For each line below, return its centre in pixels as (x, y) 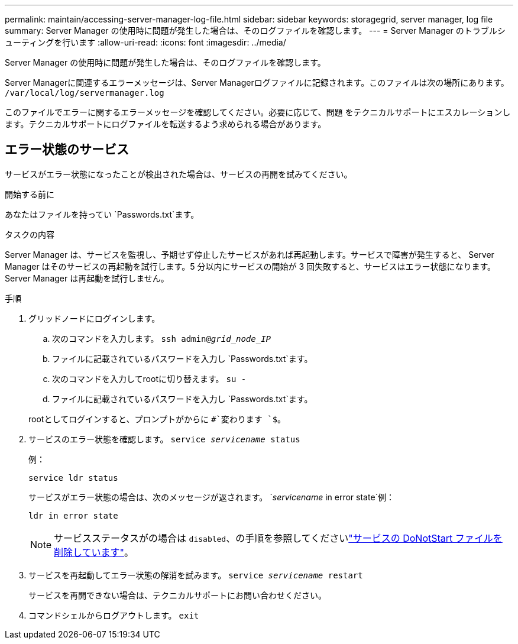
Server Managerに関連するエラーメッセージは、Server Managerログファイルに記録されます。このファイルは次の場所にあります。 (257, 82)
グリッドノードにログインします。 (94, 318)
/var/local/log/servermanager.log (85, 93)
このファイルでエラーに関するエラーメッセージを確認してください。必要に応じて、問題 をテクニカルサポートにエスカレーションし (258, 112)
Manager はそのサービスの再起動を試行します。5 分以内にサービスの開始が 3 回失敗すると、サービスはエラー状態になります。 (250, 266)
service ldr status (73, 478)
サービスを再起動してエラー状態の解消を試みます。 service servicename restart (196, 575)
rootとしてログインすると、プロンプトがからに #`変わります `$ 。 (157, 419)
